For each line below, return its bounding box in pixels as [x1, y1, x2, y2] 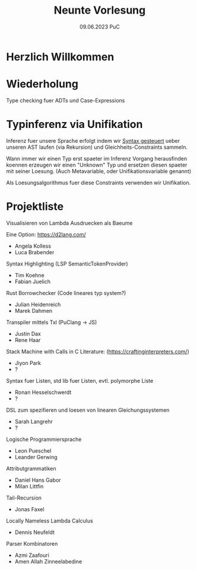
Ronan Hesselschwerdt [14, 389, 72, 396]
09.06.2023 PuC [80, 23, 120, 30]
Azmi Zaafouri [14, 552, 49, 559]
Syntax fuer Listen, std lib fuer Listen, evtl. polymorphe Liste [6, 377, 154, 384]
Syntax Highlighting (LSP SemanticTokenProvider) [6, 260, 129, 267]
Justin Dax [14, 330, 42, 337]
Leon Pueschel [14, 447, 52, 454]
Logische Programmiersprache [6, 435, 82, 443]
